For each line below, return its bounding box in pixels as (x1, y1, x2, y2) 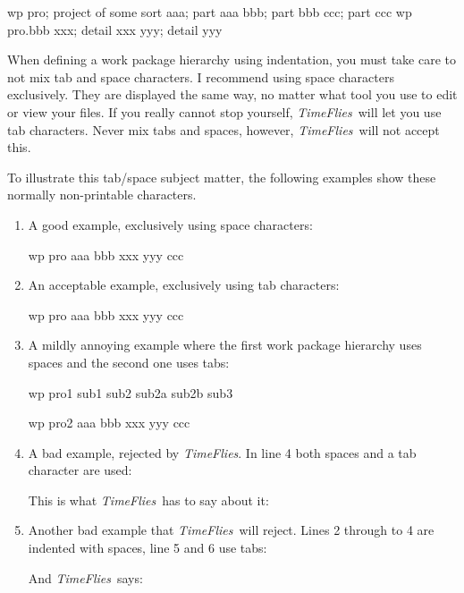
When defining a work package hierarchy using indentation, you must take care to (7, 50, 456, 69)
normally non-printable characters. (7, 185, 197, 204)
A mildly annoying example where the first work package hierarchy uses (28, 335, 422, 354)
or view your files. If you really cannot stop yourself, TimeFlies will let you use (7, 102, 442, 121)
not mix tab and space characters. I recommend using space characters (7, 67, 394, 86)
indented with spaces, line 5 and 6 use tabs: (28, 538, 267, 557)
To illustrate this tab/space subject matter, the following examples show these (7, 167, 436, 186)
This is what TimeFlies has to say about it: (28, 490, 269, 509)
